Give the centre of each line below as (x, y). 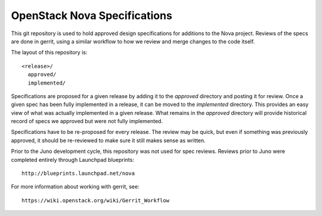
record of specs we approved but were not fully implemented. (87, 121)
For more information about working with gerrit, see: (75, 187)
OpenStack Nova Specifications (92, 15)
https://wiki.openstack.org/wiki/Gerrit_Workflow (96, 200)
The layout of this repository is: (49, 52)
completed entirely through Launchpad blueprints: (72, 159)
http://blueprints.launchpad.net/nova (78, 173)
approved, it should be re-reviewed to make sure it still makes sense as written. (108, 140)
